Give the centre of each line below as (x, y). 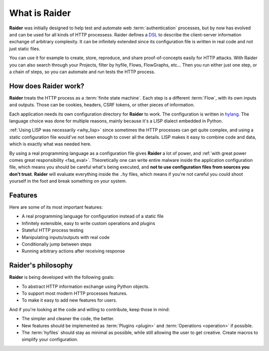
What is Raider (40, 13)
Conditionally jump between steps (57, 244)
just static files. (25, 49)
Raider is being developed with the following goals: (62, 277)
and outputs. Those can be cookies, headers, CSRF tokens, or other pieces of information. (102, 105)
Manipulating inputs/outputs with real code (66, 237)
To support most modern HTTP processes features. (75, 293)
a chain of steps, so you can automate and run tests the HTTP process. (82, 72)
